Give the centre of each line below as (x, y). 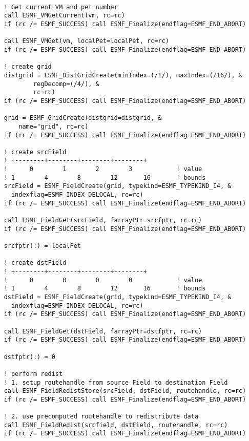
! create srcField (35, 152)
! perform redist (33, 374)
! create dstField (35, 263)
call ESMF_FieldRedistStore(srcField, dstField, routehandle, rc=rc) (125, 391)
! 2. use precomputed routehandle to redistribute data (101, 417)
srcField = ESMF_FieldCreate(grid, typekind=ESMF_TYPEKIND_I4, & (118, 186)
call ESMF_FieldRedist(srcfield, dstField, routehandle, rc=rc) (116, 425)
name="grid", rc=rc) (54, 126)
